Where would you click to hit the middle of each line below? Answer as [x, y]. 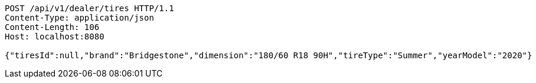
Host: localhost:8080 [55, 36]
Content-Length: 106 [52, 27]
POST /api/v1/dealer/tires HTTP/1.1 [89, 8]
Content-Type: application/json [79, 18]
